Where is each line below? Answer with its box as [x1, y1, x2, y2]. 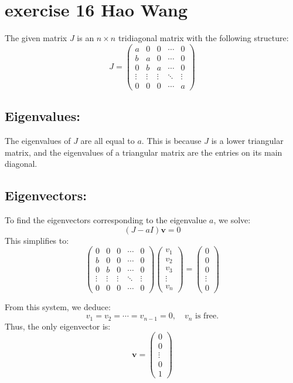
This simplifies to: [5, 234, 69, 246]
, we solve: [213, 214, 251, 226]
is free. [195, 312, 219, 321]
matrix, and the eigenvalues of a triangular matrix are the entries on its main [5, 146, 282, 158]
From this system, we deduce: [5, 300, 111, 313]
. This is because [141, 135, 202, 147]
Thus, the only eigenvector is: [5, 320, 111, 332]
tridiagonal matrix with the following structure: [118, 32, 289, 44]
